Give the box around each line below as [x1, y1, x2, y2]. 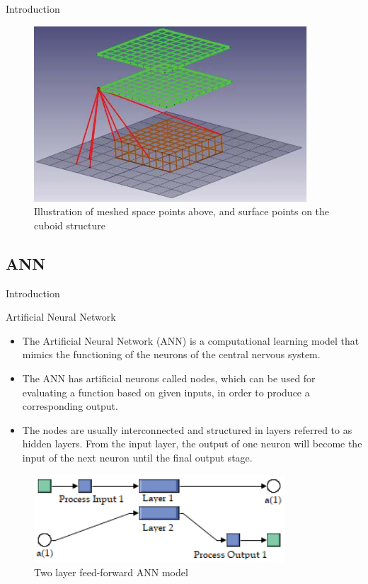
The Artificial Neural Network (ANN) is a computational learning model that [22, 333, 360, 348]
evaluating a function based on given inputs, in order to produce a [22, 384, 310, 399]
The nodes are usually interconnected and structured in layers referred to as [22, 422, 352, 437]
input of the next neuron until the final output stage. [22, 450, 253, 464]
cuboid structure [34, 217, 105, 232]
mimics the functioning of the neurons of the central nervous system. [22, 347, 321, 362]
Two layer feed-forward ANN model [34, 565, 188, 580]
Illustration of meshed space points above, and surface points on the [34, 204, 330, 219]
